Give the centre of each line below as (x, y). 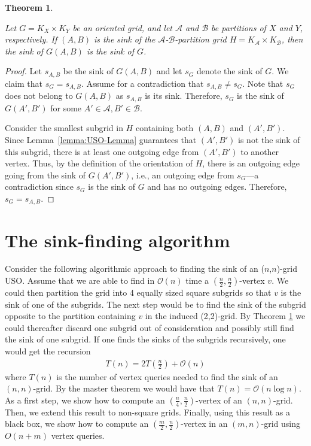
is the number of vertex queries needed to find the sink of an (167, 376)
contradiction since (39, 186)
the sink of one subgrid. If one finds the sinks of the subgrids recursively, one (145, 339)
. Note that (263, 83)
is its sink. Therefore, (184, 95)
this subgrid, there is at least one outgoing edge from (102, 151)
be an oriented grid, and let (122, 27)
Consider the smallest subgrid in (64, 128)
